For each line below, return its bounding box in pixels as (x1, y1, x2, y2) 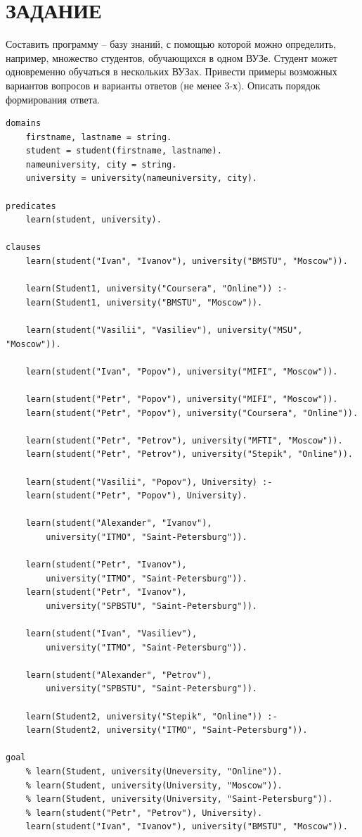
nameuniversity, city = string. (25, 159, 177, 170)
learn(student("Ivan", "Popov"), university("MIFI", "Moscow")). (25, 366, 338, 377)
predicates (6, 201, 56, 211)
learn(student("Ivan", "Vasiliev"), (25, 629, 198, 639)
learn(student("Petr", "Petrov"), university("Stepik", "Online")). (25, 449, 353, 460)
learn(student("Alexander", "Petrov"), (25, 669, 212, 680)
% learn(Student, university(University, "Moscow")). (25, 780, 283, 791)
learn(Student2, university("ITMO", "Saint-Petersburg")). (25, 725, 308, 736)
